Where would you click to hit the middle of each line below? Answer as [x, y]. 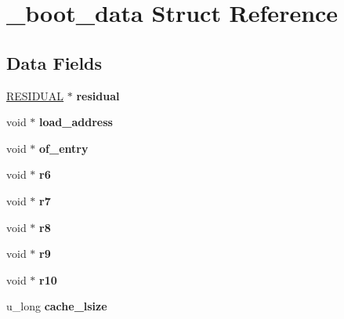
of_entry [64, 148]
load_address [76, 122]
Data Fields [54, 62]
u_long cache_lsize [57, 306]
